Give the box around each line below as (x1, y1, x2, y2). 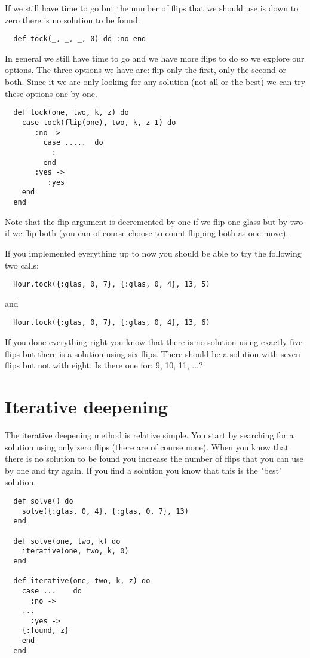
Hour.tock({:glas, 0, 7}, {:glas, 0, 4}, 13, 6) (13, 318, 210, 327)
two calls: (5, 258, 39, 271)
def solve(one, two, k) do (13, 537, 121, 546)
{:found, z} (22, 626, 69, 635)
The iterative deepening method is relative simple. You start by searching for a (5, 428, 294, 441)
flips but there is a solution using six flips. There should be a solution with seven (5, 347, 300, 360)
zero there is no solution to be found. (5, 13, 140, 26)
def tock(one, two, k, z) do (13, 108, 129, 117)
